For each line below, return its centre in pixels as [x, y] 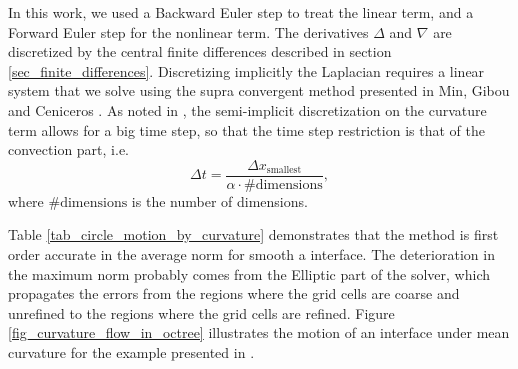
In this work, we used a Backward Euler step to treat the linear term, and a [241, 12]
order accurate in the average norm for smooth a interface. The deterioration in [251, 254]
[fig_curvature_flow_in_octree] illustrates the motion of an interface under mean [259, 332]
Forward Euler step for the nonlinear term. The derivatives [188, 31]
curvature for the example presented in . [131, 351]
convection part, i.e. [68, 149]
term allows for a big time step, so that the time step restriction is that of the [246, 129]
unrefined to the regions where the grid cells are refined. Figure [201, 312]
